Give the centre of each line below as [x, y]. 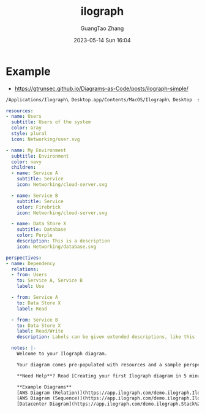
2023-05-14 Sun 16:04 [102, 40]
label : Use [31, 287]
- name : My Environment [36, 150]
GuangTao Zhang [102, 28]
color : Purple [35, 235]
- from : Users [29, 275]
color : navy [27, 162]
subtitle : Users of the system [51, 122]
